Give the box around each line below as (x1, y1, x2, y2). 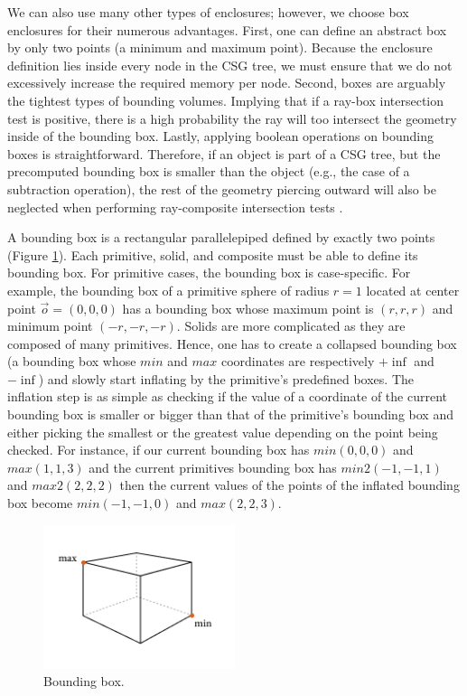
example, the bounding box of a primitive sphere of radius (7, 280, 330, 299)
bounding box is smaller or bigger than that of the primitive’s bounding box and (7, 405, 453, 424)
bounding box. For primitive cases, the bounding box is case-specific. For (7, 263, 411, 282)
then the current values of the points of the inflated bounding (119, 475, 460, 494)
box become (7, 494, 73, 513)
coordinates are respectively (220, 352, 375, 371)
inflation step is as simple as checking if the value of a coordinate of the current (7, 387, 447, 406)
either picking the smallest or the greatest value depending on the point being (7, 422, 438, 441)
